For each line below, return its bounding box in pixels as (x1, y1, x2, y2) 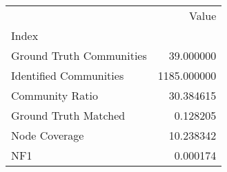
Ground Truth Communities (11, 47, 147, 63)
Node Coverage (11, 127, 84, 143)
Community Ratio (11, 87, 99, 103)
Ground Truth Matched (11, 107, 126, 123)
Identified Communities (11, 67, 124, 83)
